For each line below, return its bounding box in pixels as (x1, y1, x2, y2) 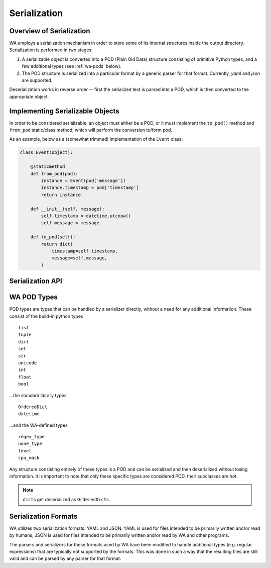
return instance (41, 192, 81, 198)
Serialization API (9, 277, 62, 286)
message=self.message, (51, 255, 107, 261)
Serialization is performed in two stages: (9, 47, 93, 53)
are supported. (22, 77, 53, 83)
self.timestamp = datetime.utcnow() (41, 213, 131, 219)
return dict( (41, 241, 73, 247)
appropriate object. (9, 93, 49, 100)
